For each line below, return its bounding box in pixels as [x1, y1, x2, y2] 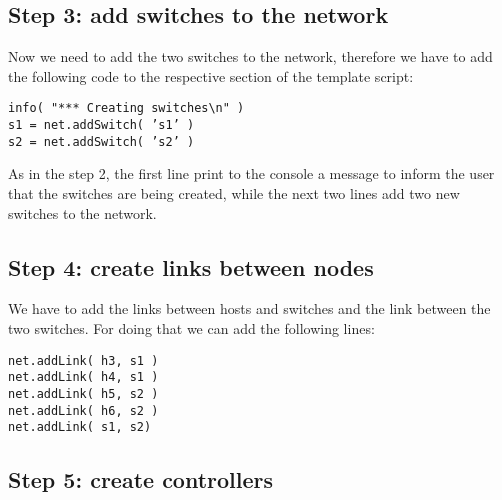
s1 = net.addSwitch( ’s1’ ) [8, 118, 195, 133]
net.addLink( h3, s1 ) [8, 353, 159, 368]
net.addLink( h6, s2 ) [8, 403, 159, 418]
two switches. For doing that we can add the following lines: [8, 317, 375, 338]
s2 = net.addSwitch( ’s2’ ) [8, 134, 195, 149]
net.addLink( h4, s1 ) [8, 370, 159, 385]
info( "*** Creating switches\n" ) [8, 101, 245, 116]
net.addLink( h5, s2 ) [8, 386, 159, 401]
